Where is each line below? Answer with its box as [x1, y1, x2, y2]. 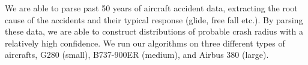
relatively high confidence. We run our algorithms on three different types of [5, 36, 285, 49]
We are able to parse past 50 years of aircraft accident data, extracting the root [5, 2, 298, 14]
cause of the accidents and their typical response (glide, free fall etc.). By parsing [5, 13, 303, 26]
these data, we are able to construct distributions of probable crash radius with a [5, 25, 303, 38]
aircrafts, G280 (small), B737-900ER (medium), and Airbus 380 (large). [5, 48, 269, 61]
